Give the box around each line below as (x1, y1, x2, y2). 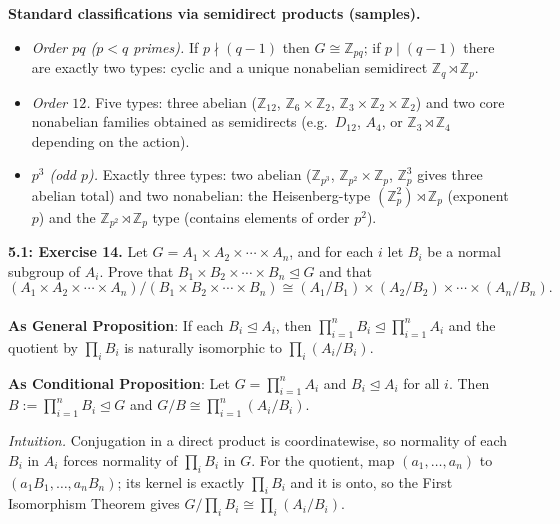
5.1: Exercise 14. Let (8, 241, 148, 262)
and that (319, 260, 373, 281)
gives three (417, 164, 483, 185)
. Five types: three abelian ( (86, 91, 257, 112)
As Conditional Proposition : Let (8, 372, 230, 393)
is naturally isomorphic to (124, 336, 282, 357)
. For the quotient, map (251, 449, 395, 470)
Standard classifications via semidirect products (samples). (8, 3, 421, 23)
